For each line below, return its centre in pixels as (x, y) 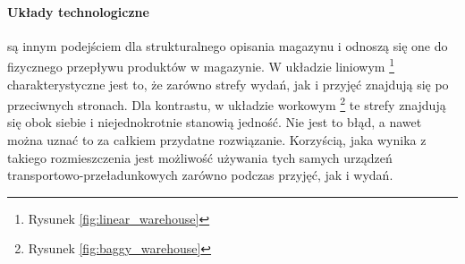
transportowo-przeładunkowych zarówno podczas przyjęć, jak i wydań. (200, 175)
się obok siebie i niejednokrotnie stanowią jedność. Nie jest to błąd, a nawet (215, 122)
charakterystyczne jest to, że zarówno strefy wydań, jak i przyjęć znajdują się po (228, 84)
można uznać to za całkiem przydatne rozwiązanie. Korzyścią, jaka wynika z (217, 140)
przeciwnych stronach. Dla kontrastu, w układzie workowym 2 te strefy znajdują (227, 103)
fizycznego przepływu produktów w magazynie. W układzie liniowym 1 (201, 65)
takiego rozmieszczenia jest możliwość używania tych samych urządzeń (200, 157)
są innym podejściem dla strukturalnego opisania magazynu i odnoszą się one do (228, 45)
